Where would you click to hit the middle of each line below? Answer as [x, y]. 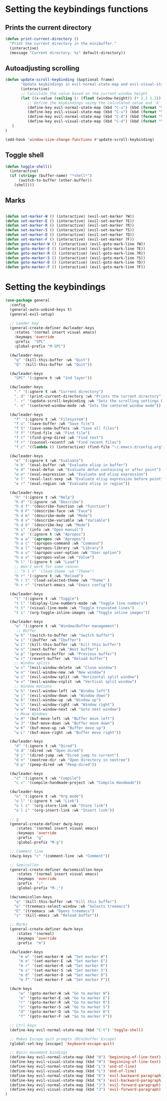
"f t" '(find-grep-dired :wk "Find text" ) [59, 438]
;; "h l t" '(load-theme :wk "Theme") [54, 571]
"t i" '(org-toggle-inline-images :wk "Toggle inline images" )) [82, 613]
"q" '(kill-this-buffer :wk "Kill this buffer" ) [65, 902]
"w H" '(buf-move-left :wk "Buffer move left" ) [64, 719]
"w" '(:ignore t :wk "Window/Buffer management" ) [67, 626]
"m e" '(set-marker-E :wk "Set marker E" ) [63, 961]
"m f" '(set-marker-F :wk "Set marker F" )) [64, 980]
